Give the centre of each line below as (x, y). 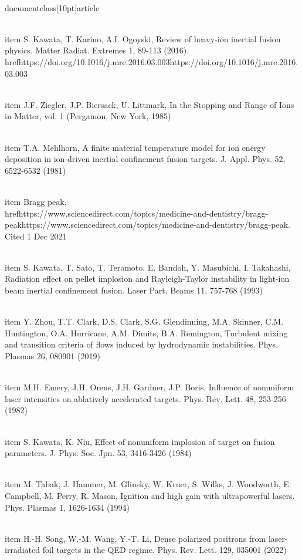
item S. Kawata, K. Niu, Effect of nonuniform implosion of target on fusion (140, 441)
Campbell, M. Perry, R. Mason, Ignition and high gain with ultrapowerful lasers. (150, 495)
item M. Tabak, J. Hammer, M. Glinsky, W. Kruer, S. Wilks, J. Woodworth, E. (148, 484)
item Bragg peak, (36, 201)
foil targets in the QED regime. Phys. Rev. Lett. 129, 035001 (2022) (164, 550)
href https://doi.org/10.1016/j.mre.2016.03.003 (87, 61)
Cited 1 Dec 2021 (36, 236)
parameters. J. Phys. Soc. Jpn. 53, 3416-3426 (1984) (98, 453)
